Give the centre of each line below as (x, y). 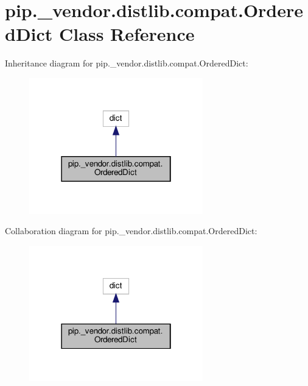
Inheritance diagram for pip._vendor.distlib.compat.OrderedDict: (127, 63)
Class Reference (127, 34)
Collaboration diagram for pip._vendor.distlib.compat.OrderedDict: (131, 231)
